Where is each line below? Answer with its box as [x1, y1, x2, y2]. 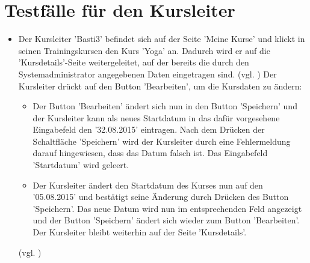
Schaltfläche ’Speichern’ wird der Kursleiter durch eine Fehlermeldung [33, 135, 291, 147]
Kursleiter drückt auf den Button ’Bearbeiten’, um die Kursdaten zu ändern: [18, 79, 302, 92]
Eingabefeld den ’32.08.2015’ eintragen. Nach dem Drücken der [33, 123, 265, 136]
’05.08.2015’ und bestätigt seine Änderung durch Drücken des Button [33, 190, 289, 203]
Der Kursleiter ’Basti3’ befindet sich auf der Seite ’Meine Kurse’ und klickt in [18, 32, 305, 45]
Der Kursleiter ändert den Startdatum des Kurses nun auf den [33, 178, 263, 191]
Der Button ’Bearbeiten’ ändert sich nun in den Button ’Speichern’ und [33, 100, 297, 112]
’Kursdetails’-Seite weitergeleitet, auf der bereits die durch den [18, 56, 249, 68]
